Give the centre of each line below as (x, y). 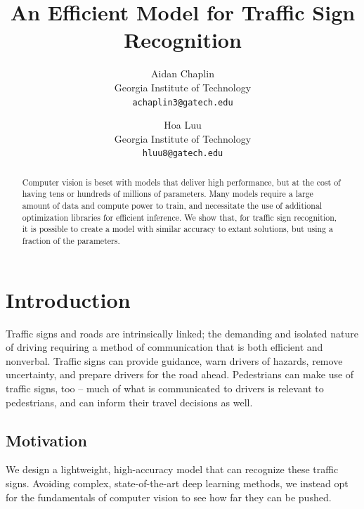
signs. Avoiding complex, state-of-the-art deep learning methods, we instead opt (177, 483)
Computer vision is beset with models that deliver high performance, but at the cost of (181, 182)
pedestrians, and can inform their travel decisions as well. (129, 402)
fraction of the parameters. (71, 241)
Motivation (46, 440)
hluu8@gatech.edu (183, 154)
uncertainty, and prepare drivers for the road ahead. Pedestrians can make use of (180, 374)
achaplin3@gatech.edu (183, 102)
